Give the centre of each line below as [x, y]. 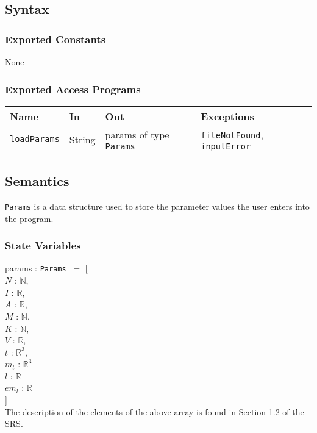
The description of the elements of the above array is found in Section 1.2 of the [155, 411]
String [82, 139]
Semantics [37, 181]
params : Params [36, 268]
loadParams [35, 139]
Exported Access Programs [73, 89]
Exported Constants [55, 39]
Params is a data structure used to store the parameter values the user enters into [157, 206]
